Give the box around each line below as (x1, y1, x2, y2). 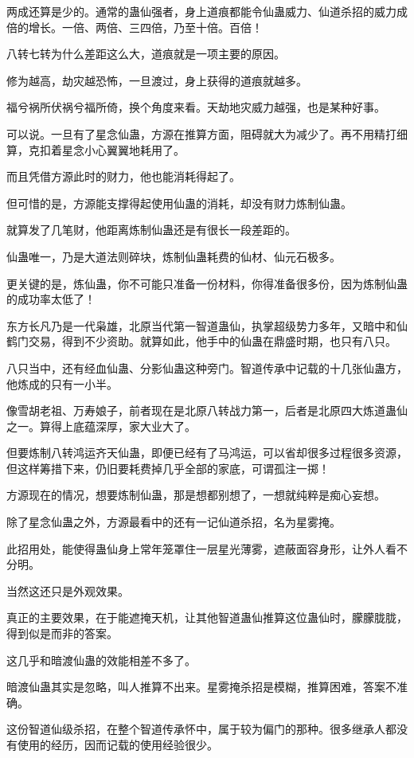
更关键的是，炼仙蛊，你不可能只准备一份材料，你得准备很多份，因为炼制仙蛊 (6, 275, 408, 291)
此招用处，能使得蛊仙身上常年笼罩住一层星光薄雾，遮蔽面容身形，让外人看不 (6, 540, 408, 557)
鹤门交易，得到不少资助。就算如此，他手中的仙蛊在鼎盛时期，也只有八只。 (6, 333, 396, 350)
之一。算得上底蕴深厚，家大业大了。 (6, 417, 196, 434)
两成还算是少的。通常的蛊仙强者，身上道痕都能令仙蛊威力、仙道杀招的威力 (6, 3, 396, 19)
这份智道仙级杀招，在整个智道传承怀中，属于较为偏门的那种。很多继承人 (6, 721, 385, 737)
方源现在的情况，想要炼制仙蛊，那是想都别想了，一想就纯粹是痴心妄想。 (6, 486, 385, 503)
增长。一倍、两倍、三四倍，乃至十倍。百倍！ (28, 18, 263, 35)
